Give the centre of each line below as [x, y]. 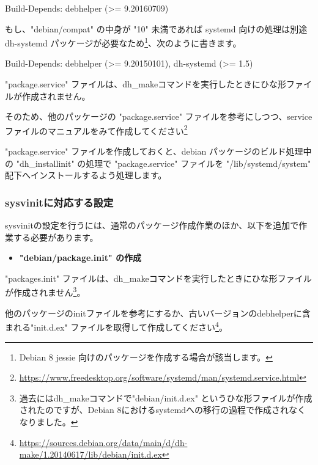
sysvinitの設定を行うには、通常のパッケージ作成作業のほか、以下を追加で [152, 225]
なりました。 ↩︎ [49, 421]
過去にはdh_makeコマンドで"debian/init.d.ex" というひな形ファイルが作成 [166, 397]
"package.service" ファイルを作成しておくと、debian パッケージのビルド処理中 [158, 151]
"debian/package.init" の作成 [80, 258]
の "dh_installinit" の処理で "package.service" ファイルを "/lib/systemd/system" [158, 163]
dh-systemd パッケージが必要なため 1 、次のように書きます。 [123, 42]
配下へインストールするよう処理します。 [86, 175]
